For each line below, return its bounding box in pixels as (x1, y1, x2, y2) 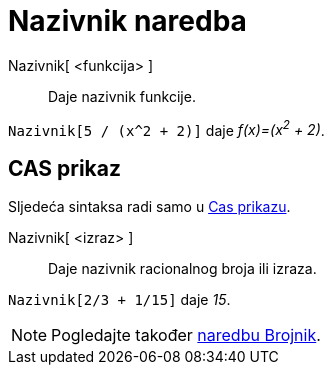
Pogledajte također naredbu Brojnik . (51, 325, 321, 346)
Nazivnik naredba (8, 4, 247, 38)
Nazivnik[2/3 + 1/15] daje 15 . (8, 291, 231, 309)
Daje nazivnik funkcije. (48, 87, 196, 105)
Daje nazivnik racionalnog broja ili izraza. (48, 260, 317, 278)
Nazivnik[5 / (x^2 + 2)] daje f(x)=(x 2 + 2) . (8, 118, 325, 139)
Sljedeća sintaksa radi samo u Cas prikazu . (8, 198, 291, 216)
